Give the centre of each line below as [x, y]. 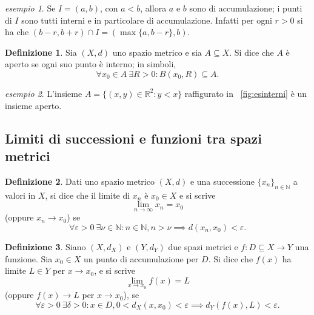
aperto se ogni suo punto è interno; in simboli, [91, 64]
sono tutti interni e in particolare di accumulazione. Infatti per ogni [147, 20]
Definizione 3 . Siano [45, 246]
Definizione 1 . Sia [41, 52]
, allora [153, 8]
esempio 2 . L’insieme [44, 93]
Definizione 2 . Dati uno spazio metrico [80, 181]
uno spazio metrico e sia [157, 52]
